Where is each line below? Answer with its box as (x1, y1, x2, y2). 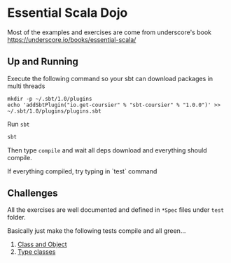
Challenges (7, 187, 58, 199)
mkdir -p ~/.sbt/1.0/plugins (7, 95, 92, 102)
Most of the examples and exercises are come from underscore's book (7, 28, 212, 36)
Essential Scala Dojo (7, 5, 128, 21)
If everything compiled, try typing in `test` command (7, 166, 157, 176)
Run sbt (7, 120, 30, 128)
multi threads (7, 82, 45, 90)
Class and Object (17, 240, 68, 249)
